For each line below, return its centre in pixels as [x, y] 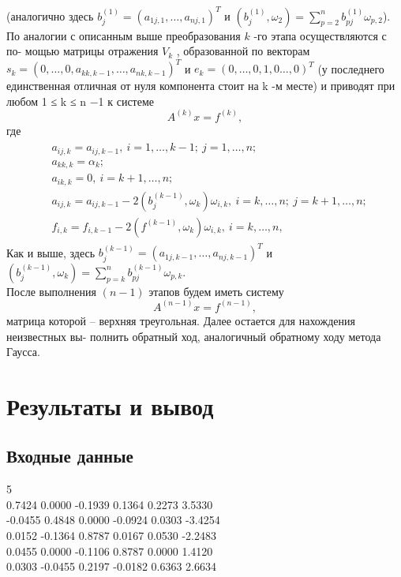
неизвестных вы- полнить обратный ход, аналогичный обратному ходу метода [194, 336]
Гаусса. [23, 352]
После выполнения [51, 291]
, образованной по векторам [243, 51]
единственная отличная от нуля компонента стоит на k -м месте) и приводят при [201, 86]
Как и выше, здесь [51, 252]
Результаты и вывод [110, 405]
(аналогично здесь [50, 15]
